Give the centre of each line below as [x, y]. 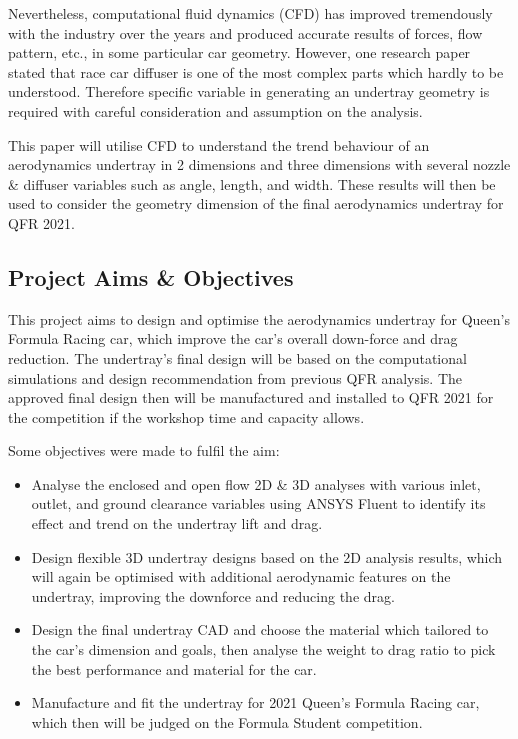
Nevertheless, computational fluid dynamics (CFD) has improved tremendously [250, 13]
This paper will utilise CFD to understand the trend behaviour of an [219, 144]
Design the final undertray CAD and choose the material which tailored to [260, 629]
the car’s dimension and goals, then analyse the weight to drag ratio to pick [263, 649]
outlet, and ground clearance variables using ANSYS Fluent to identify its [258, 503]
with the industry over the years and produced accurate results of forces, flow [245, 32]
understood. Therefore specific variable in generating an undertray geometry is [249, 91]
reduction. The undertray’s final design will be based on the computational [237, 357]
